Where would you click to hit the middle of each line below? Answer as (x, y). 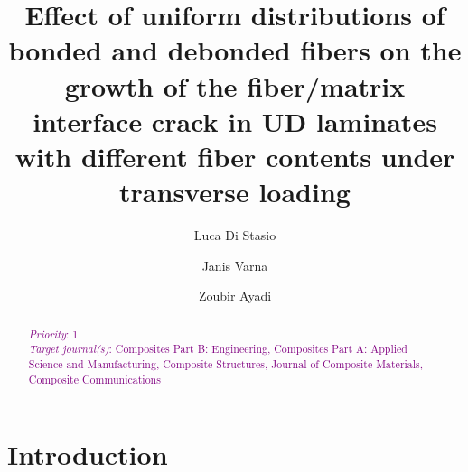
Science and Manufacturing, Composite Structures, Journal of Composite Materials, (226, 363)
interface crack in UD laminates (235, 120)
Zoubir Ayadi (235, 296)
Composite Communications (94, 379)
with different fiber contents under (235, 156)
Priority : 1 (53, 333)
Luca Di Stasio (235, 235)
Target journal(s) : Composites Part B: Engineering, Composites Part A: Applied (218, 349)
